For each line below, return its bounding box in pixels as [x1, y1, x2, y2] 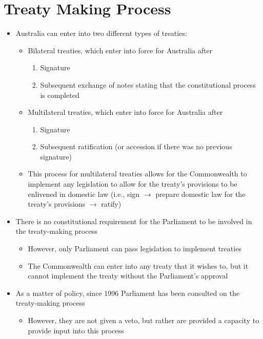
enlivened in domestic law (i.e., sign [28, 188, 140, 199]
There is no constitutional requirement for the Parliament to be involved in [15, 215, 252, 226]
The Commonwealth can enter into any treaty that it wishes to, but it [28, 260, 249, 271]
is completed [40, 89, 79, 100]
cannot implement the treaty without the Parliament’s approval [28, 270, 228, 281]
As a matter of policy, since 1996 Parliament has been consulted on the [15, 287, 239, 298]
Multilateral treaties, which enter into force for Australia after [28, 107, 223, 117]
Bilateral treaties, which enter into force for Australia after [28, 45, 213, 55]
